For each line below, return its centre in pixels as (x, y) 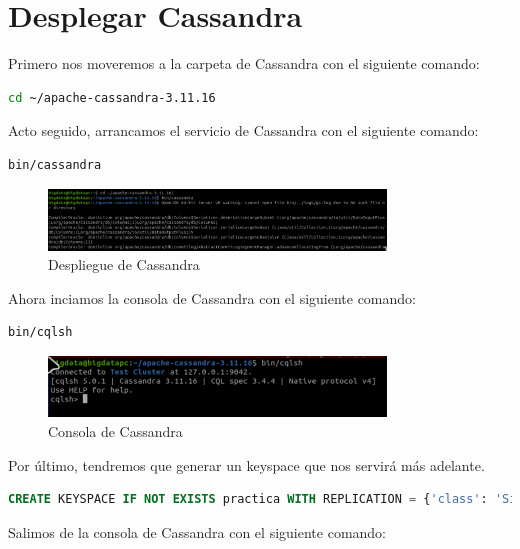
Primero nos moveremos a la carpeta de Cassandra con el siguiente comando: (244, 63)
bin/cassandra (55, 164)
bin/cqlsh (40, 332)
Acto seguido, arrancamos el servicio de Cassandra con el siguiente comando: (243, 130)
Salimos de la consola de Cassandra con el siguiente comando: (197, 531)
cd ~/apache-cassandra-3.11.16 (112, 97)
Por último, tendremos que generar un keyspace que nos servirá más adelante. (246, 464)
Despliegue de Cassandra (124, 264)
